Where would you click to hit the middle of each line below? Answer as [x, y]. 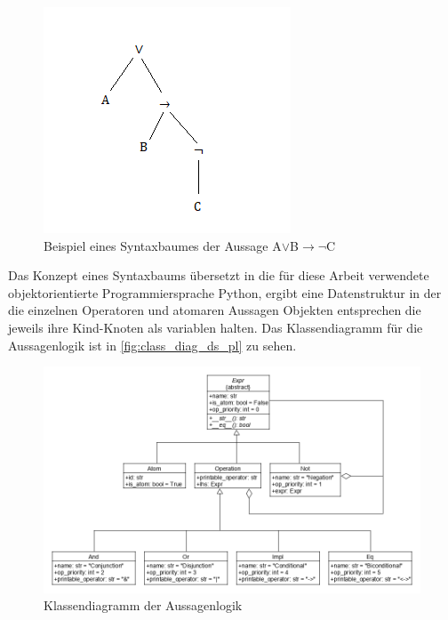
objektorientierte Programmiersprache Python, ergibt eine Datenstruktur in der [225, 292]
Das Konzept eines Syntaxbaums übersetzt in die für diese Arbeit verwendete [219, 275]
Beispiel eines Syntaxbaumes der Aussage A [163, 245]
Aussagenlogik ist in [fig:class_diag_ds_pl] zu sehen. [152, 345]
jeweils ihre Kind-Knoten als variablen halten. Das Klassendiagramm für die [216, 327]
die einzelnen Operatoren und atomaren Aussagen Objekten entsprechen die [215, 310]
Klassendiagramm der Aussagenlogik [143, 605]
